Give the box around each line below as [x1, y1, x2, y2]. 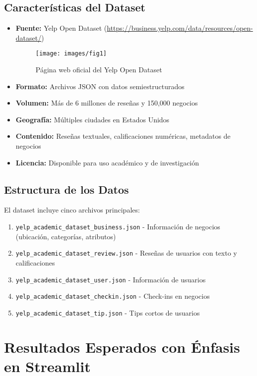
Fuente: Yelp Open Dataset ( [15, 23, 107, 33]
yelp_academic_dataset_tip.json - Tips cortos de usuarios [15, 307, 200, 318]
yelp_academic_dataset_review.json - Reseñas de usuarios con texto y [15, 248, 237, 258]
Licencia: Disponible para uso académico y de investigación [15, 157, 199, 167]
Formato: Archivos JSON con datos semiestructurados [15, 81, 185, 91]
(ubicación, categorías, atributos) [15, 231, 116, 241]
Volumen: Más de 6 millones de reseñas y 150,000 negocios [15, 98, 198, 108]
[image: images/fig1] [35, 50, 107, 57]
